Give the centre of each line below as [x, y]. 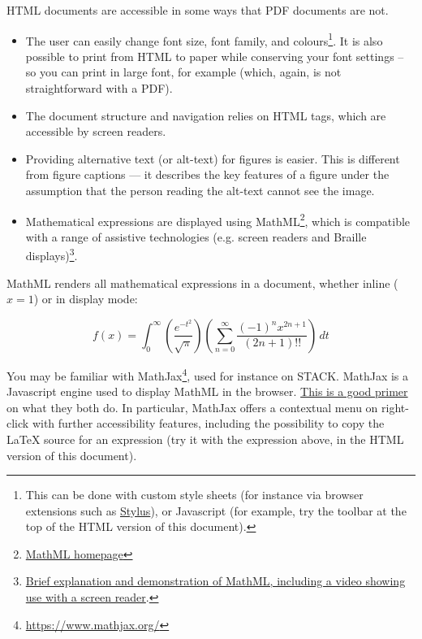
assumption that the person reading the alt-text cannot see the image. [200, 190]
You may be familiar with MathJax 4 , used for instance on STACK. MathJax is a [208, 374]
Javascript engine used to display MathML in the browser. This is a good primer [207, 391]
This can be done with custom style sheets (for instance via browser [194, 495]
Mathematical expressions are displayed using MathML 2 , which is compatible [218, 220]
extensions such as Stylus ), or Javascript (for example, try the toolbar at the [216, 510]
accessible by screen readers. [96, 131]
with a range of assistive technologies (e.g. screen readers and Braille [196, 236]
